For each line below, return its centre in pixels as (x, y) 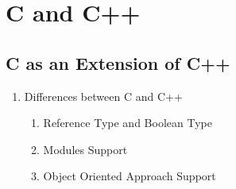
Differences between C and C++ (103, 96)
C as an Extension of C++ (118, 62)
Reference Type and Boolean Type (128, 123)
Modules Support (85, 149)
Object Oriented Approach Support (130, 176)
